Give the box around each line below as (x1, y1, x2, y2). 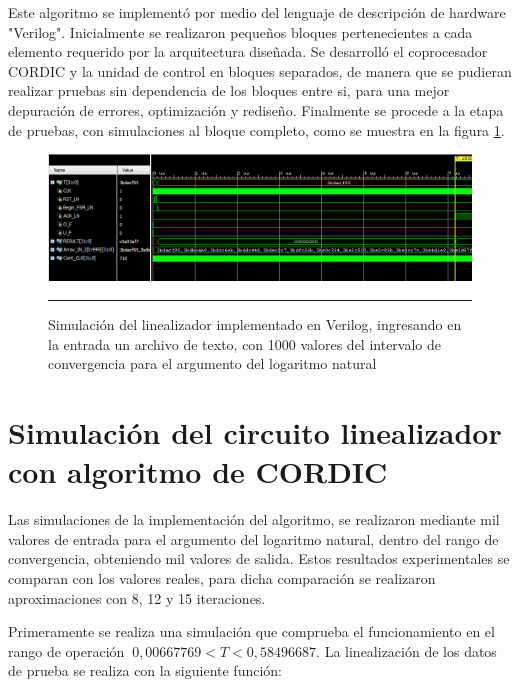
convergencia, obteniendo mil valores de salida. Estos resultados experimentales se (8, 548, 510, 569)
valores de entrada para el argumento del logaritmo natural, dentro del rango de (8, 528, 499, 549)
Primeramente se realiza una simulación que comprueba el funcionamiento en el (8, 621, 495, 642)
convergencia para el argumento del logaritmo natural (48, 353, 377, 374)
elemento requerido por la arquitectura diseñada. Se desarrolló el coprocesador (8, 41, 488, 62)
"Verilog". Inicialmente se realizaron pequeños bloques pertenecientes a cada (8, 21, 473, 42)
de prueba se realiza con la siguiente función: (8, 660, 283, 681)
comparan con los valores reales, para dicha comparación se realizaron (8, 567, 436, 588)
